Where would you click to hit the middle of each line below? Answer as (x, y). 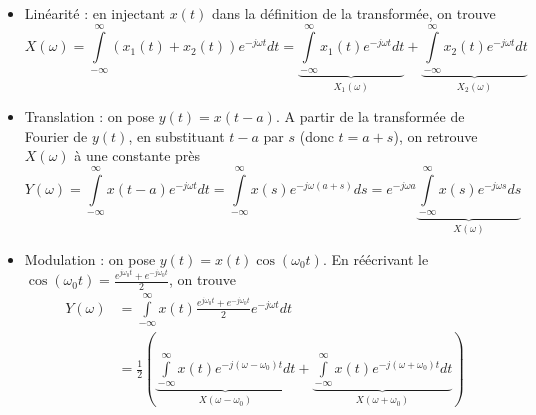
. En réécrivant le (375, 258)
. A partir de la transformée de (370, 116)
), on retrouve (435, 135)
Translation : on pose (89, 116)
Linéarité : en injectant (95, 13)
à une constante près (137, 155)
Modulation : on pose (90, 258)
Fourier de (56, 135)
